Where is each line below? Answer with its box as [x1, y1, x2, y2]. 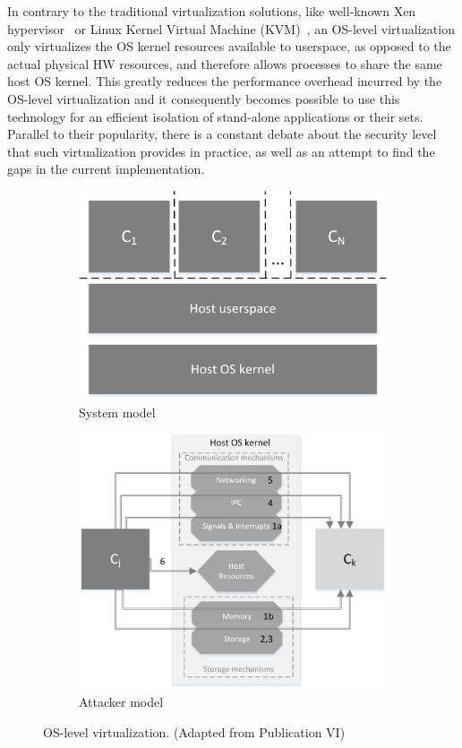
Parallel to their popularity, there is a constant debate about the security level [7, 125, 437, 143]
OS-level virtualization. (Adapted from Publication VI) [43, 722, 346, 741]
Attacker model [79, 692, 164, 711]
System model [79, 402, 156, 421]
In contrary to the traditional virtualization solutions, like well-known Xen [7, 2, 416, 20]
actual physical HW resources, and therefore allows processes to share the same [7, 54, 442, 73]
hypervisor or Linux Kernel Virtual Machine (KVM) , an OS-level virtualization [7, 19, 455, 38]
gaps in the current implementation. [7, 159, 205, 178]
